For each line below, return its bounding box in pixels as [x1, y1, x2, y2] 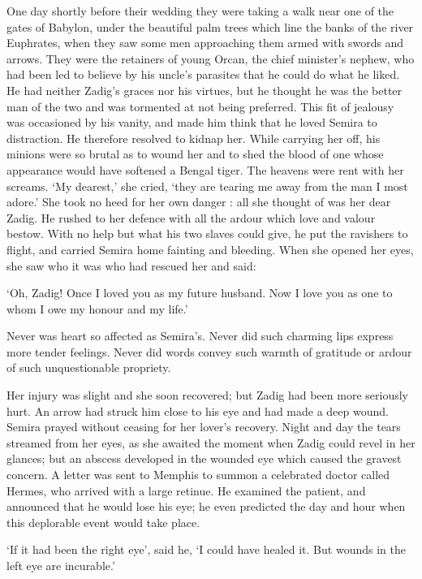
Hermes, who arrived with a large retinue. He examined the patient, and [6, 482, 366, 499]
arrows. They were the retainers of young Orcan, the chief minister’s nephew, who [6, 50, 415, 67]
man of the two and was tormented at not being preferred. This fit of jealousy [6, 97, 394, 115]
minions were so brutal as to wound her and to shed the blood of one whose [6, 145, 384, 162]
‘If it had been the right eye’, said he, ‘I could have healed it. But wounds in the [6, 541, 406, 558]
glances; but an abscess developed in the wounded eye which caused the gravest [6, 450, 402, 467]
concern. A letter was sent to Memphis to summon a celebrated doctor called [6, 466, 390, 483]
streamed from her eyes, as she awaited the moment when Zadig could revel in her [6, 434, 416, 451]
